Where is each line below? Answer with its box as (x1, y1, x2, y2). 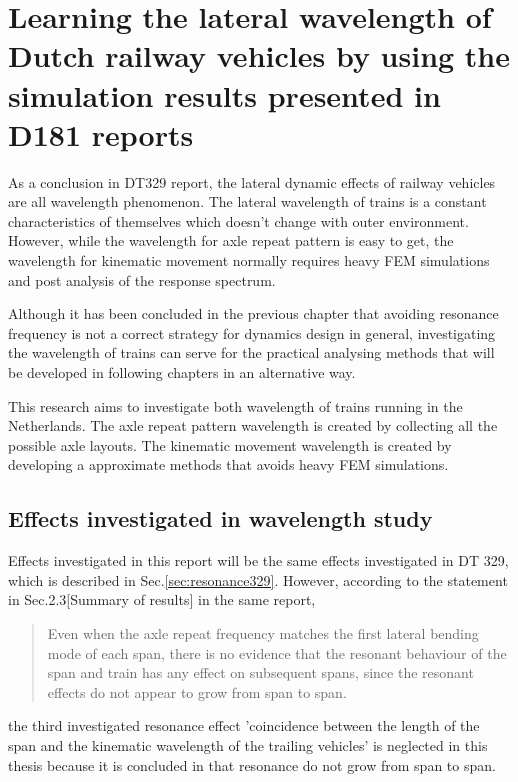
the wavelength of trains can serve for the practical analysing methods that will (8, 342, 495, 363)
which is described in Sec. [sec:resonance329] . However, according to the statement (8, 569, 508, 590)
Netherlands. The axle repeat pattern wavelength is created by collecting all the (8, 415, 498, 436)
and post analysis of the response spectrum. (8, 269, 276, 290)
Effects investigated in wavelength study (8, 503, 433, 534)
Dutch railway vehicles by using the (8, 35, 511, 76)
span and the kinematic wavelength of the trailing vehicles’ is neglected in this (8, 734, 488, 755)
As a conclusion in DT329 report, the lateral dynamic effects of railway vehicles (8, 171, 496, 192)
